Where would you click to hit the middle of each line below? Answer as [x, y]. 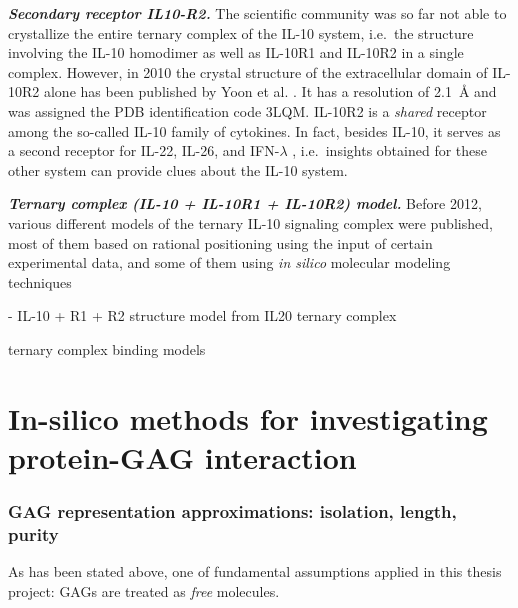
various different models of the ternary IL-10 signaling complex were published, [250, 222]
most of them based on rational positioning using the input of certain [220, 242]
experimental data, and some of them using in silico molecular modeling [229, 262]
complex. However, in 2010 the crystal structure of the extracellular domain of [248, 71]
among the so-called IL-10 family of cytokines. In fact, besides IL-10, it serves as [254, 130]
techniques [40, 281]
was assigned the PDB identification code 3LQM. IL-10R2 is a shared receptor [247, 110]
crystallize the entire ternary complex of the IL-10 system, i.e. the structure [241, 32]
